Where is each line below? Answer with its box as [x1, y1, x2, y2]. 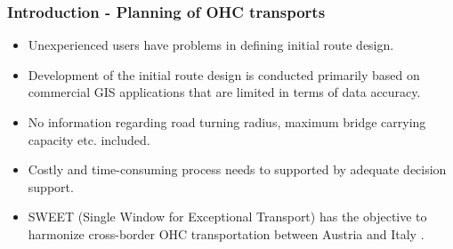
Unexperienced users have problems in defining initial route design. [28, 36, 394, 54]
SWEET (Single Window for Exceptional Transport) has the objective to [28, 207, 427, 226]
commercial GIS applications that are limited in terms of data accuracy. [28, 83, 421, 101]
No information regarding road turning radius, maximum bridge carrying [28, 113, 426, 131]
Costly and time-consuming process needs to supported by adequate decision [28, 160, 447, 179]
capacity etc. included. [28, 130, 150, 149]
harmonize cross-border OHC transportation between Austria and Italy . [28, 224, 425, 243]
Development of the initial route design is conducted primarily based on [28, 65, 420, 84]
